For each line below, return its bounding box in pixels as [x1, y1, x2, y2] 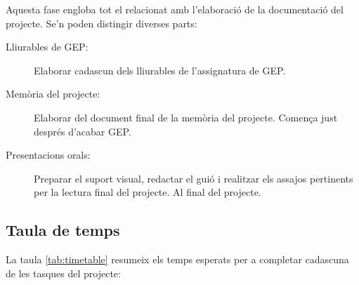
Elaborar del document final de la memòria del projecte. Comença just [34, 110, 338, 124]
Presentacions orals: [6, 147, 91, 162]
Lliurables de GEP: [6, 39, 89, 54]
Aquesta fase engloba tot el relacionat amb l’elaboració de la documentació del [6, 2, 344, 16]
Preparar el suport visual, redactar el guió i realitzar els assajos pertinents [34, 171, 353, 185]
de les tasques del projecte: [6, 265, 121, 280]
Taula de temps [6, 219, 120, 241]
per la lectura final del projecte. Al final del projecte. [34, 185, 261, 199]
